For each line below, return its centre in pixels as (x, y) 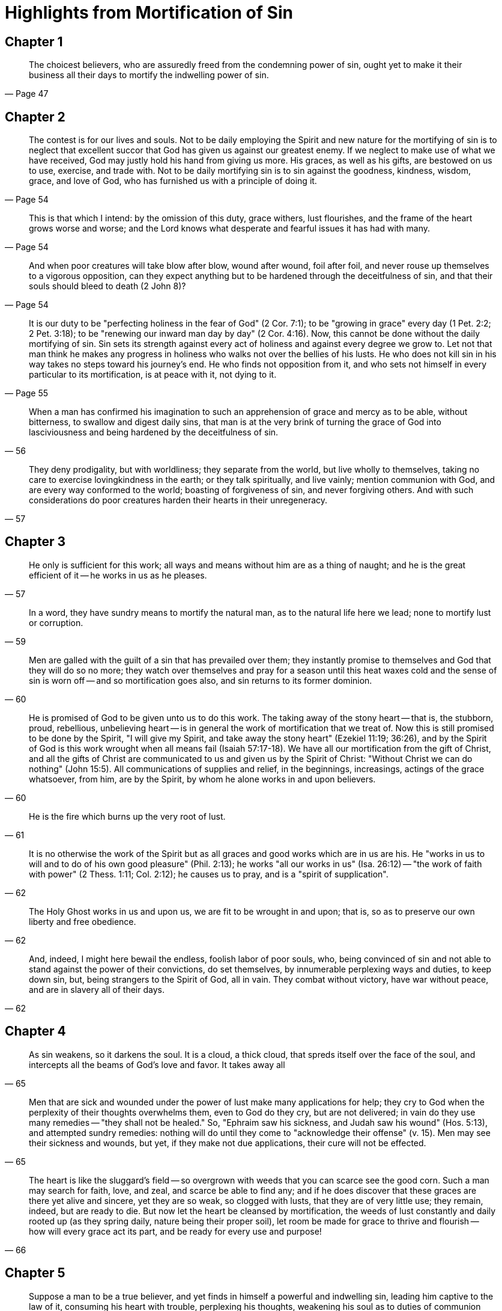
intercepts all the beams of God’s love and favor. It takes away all (157, 1064)
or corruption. (56, 622)
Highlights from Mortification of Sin (149, 13)
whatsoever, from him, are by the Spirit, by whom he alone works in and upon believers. (202, 779)
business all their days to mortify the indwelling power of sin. (149, 75)
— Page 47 (27, 94)
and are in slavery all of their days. (97, 989)
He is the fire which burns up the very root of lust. (127, 816)
